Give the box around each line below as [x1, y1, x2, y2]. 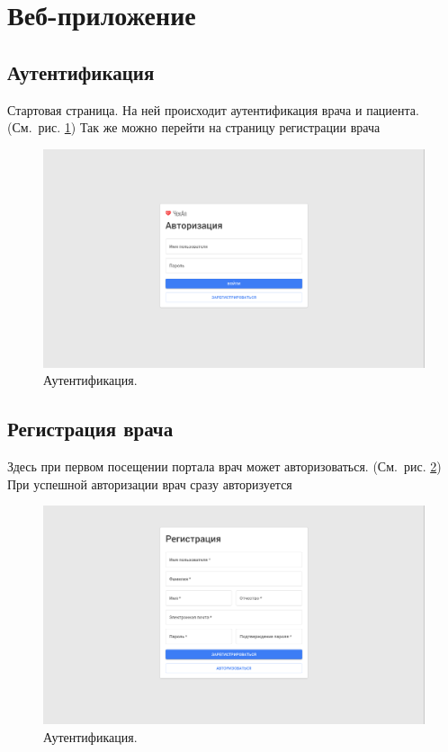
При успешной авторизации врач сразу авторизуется [7, 474, 292, 493]
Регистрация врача [7, 415, 174, 443]
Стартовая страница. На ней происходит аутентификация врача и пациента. [7, 100, 419, 119]
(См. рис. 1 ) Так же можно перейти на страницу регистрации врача [7, 118, 381, 137]
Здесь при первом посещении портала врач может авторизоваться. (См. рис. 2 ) [7, 457, 442, 476]
